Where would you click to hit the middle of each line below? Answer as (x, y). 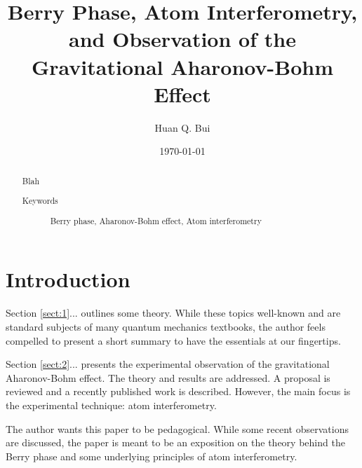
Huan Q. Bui (182, 127)
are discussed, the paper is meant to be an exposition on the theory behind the (175, 442)
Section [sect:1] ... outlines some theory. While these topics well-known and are (173, 313)
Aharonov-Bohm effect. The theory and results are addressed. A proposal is (168, 377)
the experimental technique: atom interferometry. (111, 405)
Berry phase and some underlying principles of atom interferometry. (152, 456)
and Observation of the (182, 39)
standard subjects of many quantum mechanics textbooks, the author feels (166, 326)
